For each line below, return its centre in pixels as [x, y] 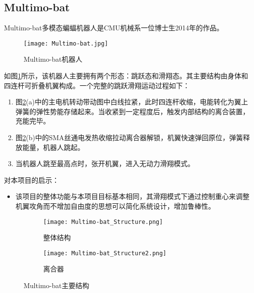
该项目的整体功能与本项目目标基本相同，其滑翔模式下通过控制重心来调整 [132, 196]
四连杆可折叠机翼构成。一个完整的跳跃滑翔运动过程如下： [97, 85]
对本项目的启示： [31, 180]
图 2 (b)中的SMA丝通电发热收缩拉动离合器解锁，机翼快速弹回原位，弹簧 [129, 137]
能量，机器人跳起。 [53, 147]
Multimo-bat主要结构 [56, 285]
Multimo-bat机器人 [53, 59]
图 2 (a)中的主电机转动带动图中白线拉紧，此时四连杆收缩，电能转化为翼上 [132, 102]
